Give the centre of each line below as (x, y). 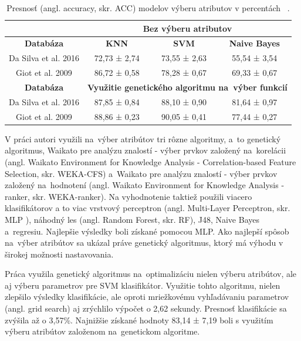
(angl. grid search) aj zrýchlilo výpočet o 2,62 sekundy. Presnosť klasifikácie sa (146, 308)
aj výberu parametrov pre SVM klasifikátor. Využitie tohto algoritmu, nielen (143, 285)
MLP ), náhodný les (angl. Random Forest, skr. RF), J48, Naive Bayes (132, 219)
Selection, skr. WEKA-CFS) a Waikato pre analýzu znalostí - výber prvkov (141, 173)
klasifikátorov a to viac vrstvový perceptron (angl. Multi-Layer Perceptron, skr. (148, 208)
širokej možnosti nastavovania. (59, 254)
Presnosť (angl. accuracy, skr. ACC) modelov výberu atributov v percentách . (148, 8)
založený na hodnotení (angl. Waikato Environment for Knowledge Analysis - (145, 185)
